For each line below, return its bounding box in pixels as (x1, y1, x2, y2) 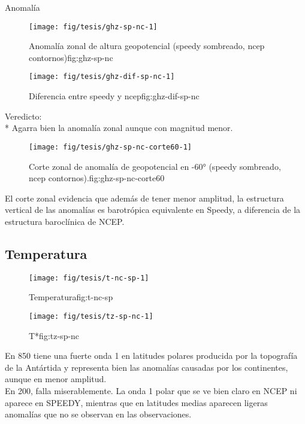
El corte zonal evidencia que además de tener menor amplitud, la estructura (5, 191, 284, 204)
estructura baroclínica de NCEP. (5, 215, 125, 227)
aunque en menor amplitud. (5, 373, 107, 385)
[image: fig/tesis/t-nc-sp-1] (29, 273, 149, 282)
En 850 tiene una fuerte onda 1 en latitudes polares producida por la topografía (5, 349, 298, 362)
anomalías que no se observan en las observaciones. (5, 408, 192, 420)
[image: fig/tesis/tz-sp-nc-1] (29, 312, 153, 321)
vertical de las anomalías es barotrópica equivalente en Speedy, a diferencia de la (5, 203, 301, 216)
